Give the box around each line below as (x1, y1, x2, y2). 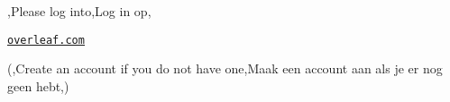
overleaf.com (7, 33, 85, 47)
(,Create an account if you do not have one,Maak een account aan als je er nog (7, 59, 443, 78)
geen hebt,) (7, 76, 69, 95)
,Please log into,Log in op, (7, 2, 152, 20)
